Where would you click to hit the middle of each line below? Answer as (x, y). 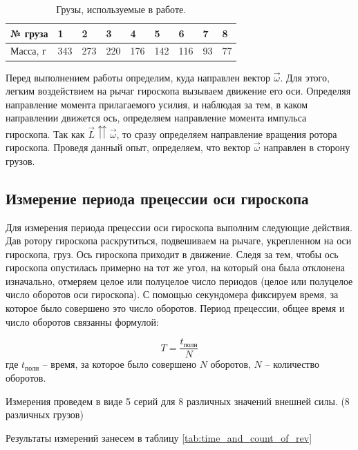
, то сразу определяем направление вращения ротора (227, 134)
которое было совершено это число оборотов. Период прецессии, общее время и (175, 308)
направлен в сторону (307, 147)
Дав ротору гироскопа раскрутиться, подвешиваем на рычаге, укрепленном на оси (179, 241)
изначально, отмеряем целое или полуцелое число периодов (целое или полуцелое (179, 281)
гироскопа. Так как (45, 134)
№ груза (29, 33)
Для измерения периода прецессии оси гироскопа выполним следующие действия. (179, 227)
